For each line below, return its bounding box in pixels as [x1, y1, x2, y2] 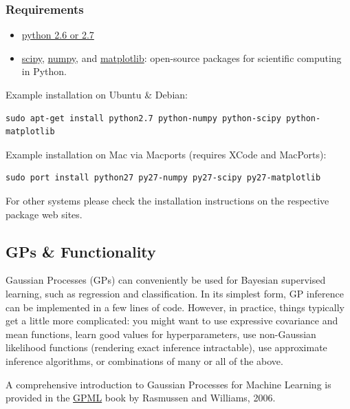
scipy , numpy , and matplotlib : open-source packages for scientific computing [21, 50, 342, 65]
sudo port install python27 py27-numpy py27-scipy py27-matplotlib [6, 173, 321, 183]
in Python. [21, 64, 67, 78]
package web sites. [6, 207, 83, 221]
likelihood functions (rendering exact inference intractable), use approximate [6, 340, 327, 355]
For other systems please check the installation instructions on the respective [6, 193, 329, 207]
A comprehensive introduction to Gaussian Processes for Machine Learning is [6, 377, 331, 391]
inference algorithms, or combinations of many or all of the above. [6, 353, 283, 368]
